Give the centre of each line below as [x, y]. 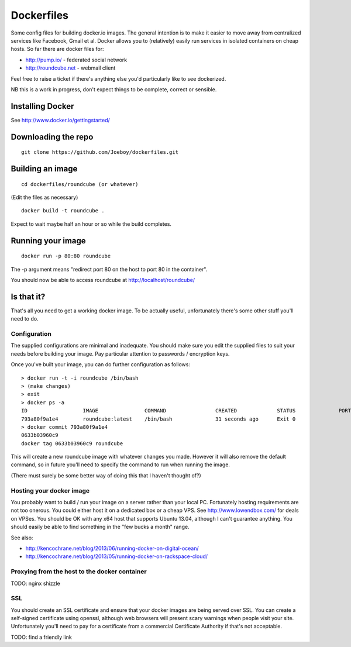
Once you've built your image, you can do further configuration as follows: [100, 364]
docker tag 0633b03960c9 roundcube [72, 443]
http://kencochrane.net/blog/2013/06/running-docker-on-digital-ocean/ [112, 548]
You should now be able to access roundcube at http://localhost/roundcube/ [103, 280]
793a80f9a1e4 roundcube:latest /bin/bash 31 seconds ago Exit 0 [159, 419]
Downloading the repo [52, 137]
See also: [22, 538]
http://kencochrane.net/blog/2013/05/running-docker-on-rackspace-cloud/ [116, 556]
